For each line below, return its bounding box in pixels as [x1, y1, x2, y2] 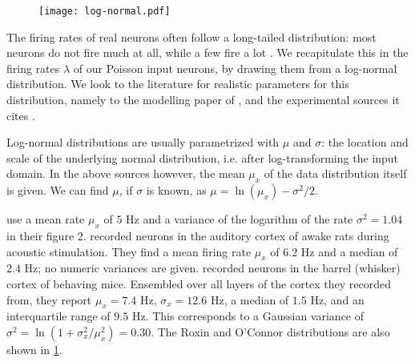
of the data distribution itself [264, 165, 407, 182]
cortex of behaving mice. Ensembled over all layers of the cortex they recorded [6, 275, 392, 292]
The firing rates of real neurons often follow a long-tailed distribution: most [6, 28, 377, 45]
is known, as [146, 182, 207, 199]
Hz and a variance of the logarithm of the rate [126, 211, 353, 227]
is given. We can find [6, 182, 109, 199]
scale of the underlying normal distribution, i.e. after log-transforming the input [6, 149, 398, 166]
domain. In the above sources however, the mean [6, 165, 245, 182]
